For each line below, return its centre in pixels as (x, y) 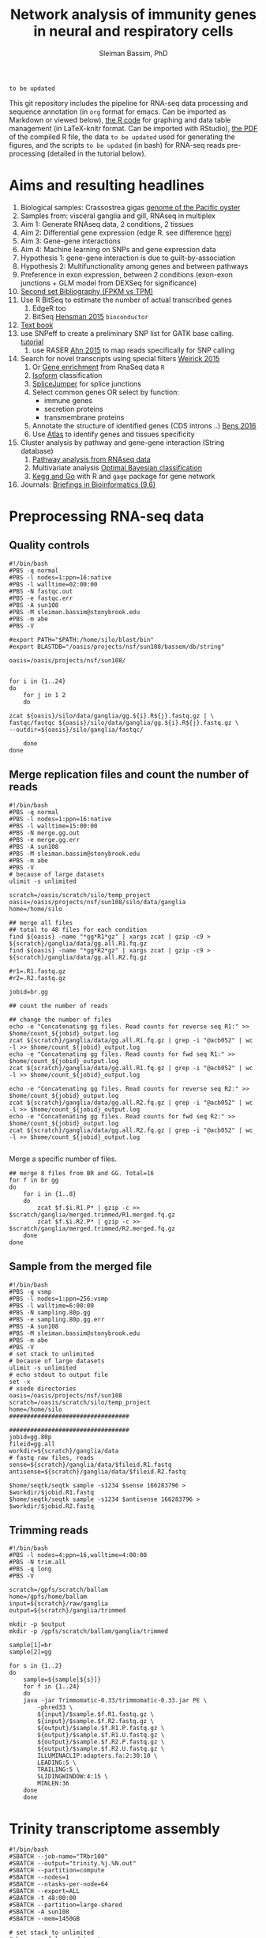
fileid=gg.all (32, 1444)
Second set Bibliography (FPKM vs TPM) (86, 291)
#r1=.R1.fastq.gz (37, 971)
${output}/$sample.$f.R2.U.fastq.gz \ (101, 1749)
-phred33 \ (55, 1708)
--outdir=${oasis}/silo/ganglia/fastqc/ (77, 730)
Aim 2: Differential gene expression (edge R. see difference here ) (126, 232)
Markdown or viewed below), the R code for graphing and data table (120, 119)
